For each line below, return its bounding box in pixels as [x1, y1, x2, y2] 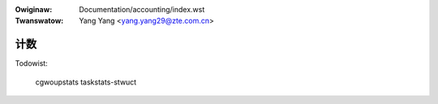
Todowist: [15, 58, 48, 68]
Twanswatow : [15, 16, 64, 26]
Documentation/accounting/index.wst [79, 5, 205, 14]
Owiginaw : [15, 5, 53, 14]
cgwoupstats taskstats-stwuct [35, 77, 137, 87]
